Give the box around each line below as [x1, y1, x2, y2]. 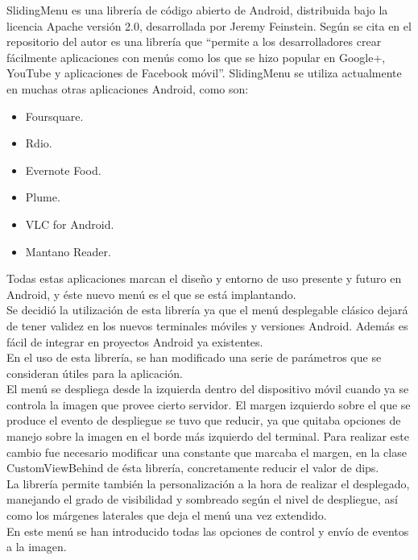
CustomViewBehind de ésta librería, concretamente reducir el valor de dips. [6, 459, 379, 476]
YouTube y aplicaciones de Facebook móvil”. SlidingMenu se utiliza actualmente [6, 64, 402, 81]
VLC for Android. [25, 215, 114, 232]
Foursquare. [25, 107, 84, 124]
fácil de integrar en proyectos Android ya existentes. [6, 333, 263, 350]
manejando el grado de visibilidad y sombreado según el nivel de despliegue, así [6, 491, 398, 508]
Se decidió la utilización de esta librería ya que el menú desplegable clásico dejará [6, 301, 408, 318]
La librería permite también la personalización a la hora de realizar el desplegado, [6, 475, 410, 492]
